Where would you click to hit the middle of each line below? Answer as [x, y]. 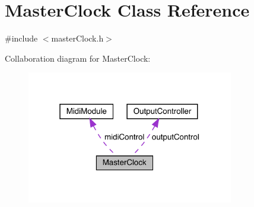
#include [21, 38]
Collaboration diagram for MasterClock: [78, 58]
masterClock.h [77, 38]
